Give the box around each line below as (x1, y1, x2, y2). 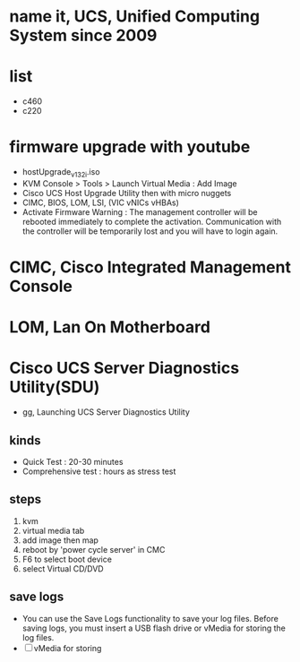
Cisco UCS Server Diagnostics (9, 358, 240, 378)
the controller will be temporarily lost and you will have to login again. (21, 226, 279, 236)
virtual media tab (21, 525, 85, 536)
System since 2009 (9, 25, 158, 46)
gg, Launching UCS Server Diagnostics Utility (21, 407, 191, 417)
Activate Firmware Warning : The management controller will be (21, 206, 258, 217)
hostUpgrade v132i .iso (21, 167, 100, 179)
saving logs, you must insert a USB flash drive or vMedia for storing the (21, 623, 287, 633)
